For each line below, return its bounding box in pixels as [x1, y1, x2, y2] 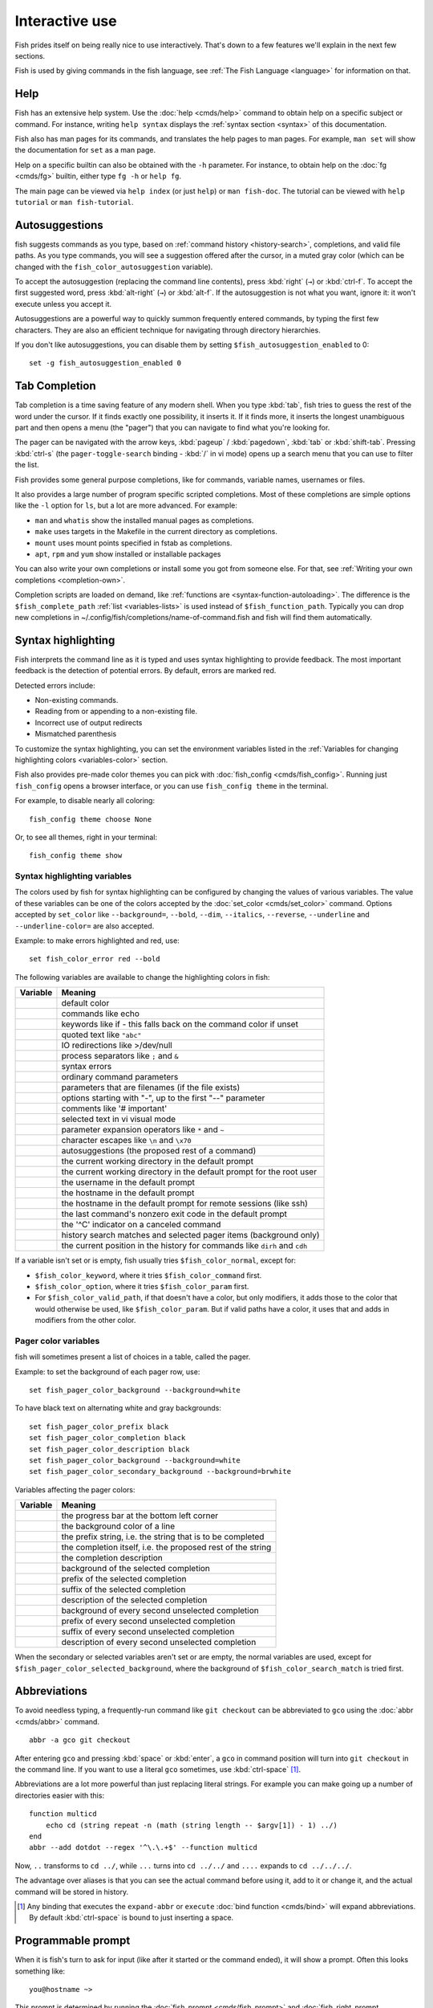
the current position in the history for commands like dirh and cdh [61, 1240, 308, 1251]
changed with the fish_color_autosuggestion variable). [14, 262, 213, 271]
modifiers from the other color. [34, 1316, 136, 1325]
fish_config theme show [29, 851, 123, 860]
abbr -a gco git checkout [29, 1736, 132, 1745]
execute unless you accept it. [14, 299, 112, 308]
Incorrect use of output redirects [34, 717, 143, 727]
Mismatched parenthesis [34, 729, 117, 739]
